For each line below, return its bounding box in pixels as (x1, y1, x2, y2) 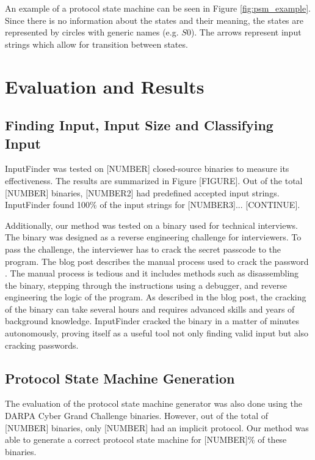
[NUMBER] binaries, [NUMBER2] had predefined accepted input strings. (5, 186, 280, 199)
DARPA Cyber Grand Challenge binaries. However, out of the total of (5, 409, 269, 422)
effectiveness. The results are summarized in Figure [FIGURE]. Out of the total (5, 174, 303, 187)
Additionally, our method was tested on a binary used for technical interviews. (5, 218, 298, 231)
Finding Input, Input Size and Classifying (5, 116, 273, 135)
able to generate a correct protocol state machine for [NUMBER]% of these (5, 433, 287, 446)
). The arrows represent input (190, 26, 302, 39)
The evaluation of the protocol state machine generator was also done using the (5, 397, 302, 410)
